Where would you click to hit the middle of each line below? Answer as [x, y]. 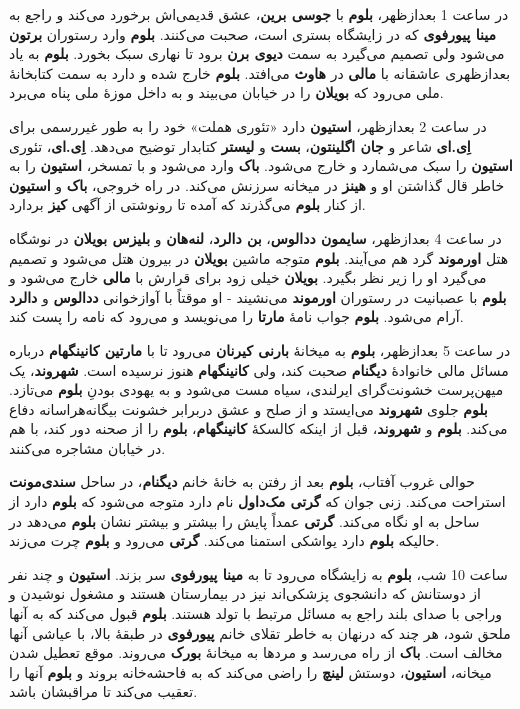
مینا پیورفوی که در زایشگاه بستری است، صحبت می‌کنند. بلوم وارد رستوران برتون [252, 33]
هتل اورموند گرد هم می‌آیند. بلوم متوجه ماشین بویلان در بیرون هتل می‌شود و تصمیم [259, 257]
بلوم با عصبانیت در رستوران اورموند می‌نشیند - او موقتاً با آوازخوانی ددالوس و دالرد [258, 296]
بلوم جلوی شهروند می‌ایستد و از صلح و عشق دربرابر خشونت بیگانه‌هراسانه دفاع [248, 408]
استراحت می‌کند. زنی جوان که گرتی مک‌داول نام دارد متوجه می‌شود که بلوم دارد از [257, 501]
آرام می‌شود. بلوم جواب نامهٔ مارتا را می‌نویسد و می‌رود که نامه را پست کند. [236, 316]
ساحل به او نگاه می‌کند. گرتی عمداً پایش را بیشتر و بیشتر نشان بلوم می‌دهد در [244, 520]
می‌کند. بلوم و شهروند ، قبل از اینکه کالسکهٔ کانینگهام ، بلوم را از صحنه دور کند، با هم [258, 428]
